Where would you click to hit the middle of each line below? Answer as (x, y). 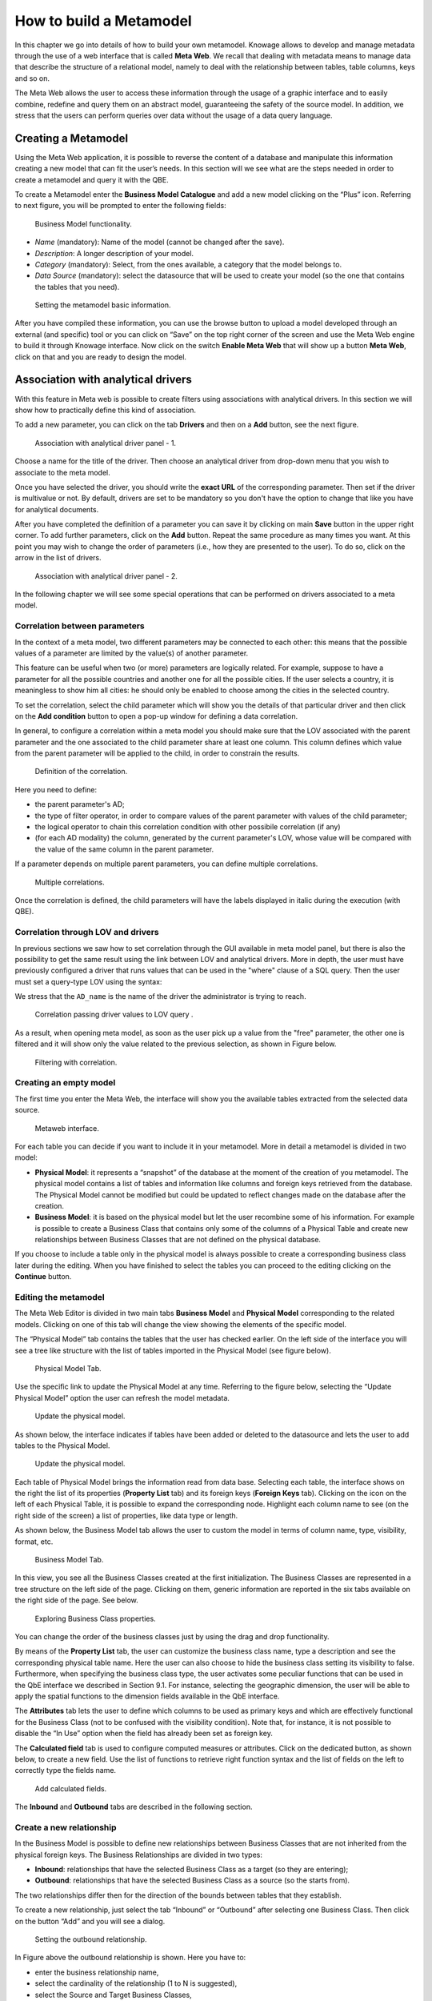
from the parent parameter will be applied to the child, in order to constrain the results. (157, 753)
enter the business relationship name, (97, 1972)
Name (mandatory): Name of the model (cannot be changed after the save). (160, 242)
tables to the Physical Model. (62, 1446)
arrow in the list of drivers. (58, 558)
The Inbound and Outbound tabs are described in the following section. (134, 1807)
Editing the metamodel (60, 1297)
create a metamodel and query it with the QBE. (92, 179)
